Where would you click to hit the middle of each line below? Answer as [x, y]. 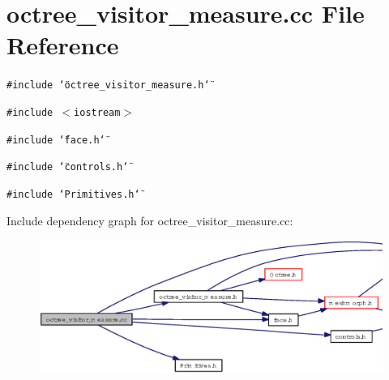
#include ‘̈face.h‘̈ [56, 140]
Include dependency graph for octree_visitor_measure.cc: [150, 220]
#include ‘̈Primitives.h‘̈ [73, 194]
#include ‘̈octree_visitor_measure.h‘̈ [108, 85]
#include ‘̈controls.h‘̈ [68, 167]
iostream [97, 112]
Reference [63, 45]
